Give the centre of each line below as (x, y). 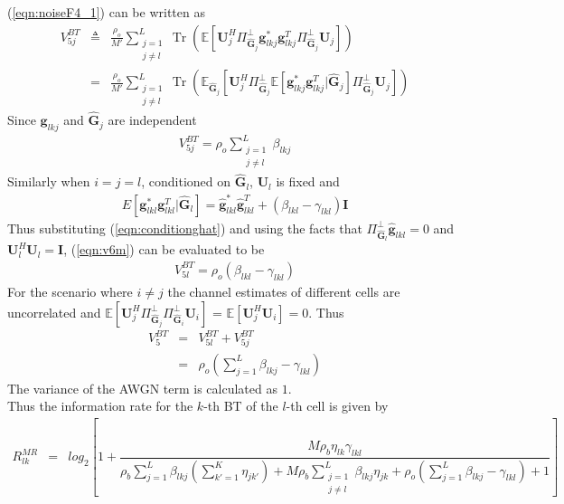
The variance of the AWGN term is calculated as (142, 388)
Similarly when (49, 181)
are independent (152, 120)
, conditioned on (186, 181)
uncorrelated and (54, 312)
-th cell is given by (337, 406)
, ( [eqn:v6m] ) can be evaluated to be (164, 249)
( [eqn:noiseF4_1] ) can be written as (106, 12)
